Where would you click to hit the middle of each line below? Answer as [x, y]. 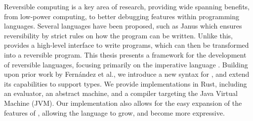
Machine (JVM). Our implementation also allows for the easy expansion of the [123, 103]
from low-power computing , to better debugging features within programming [122, 16]
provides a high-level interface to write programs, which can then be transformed [126, 45]
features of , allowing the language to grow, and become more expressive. [114, 112]
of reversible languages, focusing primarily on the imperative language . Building [126, 64]
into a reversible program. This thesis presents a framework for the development [125, 54]
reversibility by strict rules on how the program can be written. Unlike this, [118, 35]
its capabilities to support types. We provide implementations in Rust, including [126, 83]
